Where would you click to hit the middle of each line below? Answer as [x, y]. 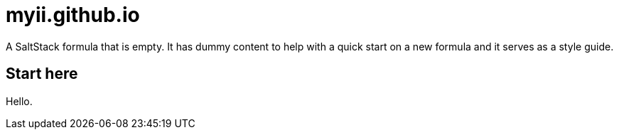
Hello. [19, 101]
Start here [42, 74]
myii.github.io [73, 15]
